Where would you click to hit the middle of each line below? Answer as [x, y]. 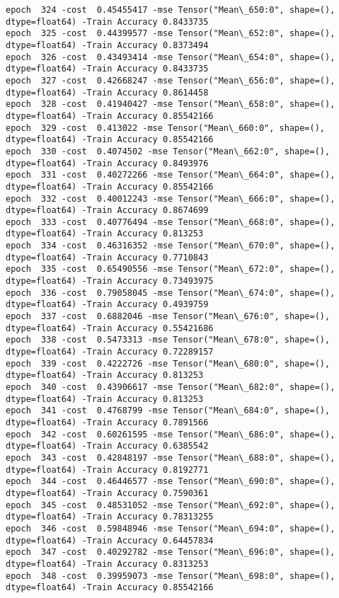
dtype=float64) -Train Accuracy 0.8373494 [107, 45]
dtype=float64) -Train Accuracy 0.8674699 [107, 211]
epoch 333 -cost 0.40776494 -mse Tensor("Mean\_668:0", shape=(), [171, 222]
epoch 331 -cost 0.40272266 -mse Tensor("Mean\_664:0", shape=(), [171, 175]
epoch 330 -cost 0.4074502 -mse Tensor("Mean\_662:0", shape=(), [168, 151]
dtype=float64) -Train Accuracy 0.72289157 [110, 352]
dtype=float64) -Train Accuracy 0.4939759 [107, 305]
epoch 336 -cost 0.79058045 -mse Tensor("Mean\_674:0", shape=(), [171, 293]
